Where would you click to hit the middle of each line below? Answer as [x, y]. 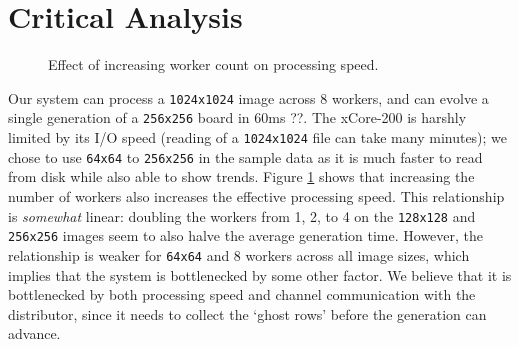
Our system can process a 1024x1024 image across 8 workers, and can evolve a [248, 97]
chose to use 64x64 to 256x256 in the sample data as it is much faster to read [245, 156]
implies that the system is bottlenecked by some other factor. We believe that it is [260, 274]
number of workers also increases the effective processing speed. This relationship [256, 195]
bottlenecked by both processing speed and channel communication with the [242, 294]
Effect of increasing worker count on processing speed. [213, 64]
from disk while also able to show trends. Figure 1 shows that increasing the [241, 176]
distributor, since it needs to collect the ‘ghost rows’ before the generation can [247, 313]
